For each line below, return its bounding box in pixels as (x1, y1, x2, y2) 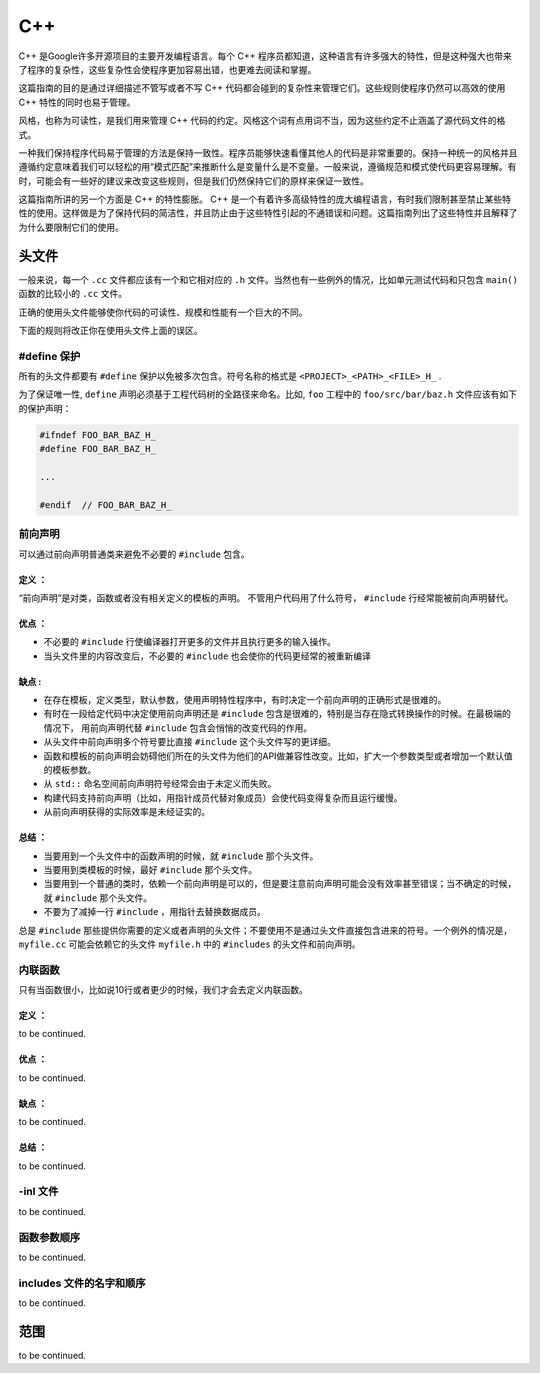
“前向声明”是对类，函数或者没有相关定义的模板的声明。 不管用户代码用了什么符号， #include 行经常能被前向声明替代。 (18, 591, 514, 604)
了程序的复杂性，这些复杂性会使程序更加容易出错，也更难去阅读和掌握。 (18, 63, 317, 75)
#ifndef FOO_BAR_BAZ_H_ (39, 429, 157, 440)
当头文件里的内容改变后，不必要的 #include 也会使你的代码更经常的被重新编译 (43, 650, 372, 662)
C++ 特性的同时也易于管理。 (18, 96, 136, 108)
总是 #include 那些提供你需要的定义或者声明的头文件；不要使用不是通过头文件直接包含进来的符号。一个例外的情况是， (18, 924, 513, 936)
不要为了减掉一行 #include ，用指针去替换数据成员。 (43, 906, 267, 918)
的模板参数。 (43, 764, 97, 776)
